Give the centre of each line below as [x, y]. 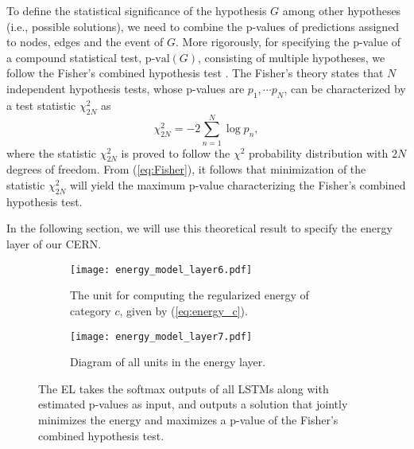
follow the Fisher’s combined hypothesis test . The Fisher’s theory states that [195, 73]
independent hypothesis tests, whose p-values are [126, 88]
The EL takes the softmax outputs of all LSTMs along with [184, 388]
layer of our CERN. [54, 244]
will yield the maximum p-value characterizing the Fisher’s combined [238, 185]
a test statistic [41, 105]
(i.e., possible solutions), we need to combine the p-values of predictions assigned [203, 26]
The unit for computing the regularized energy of [190, 295]
